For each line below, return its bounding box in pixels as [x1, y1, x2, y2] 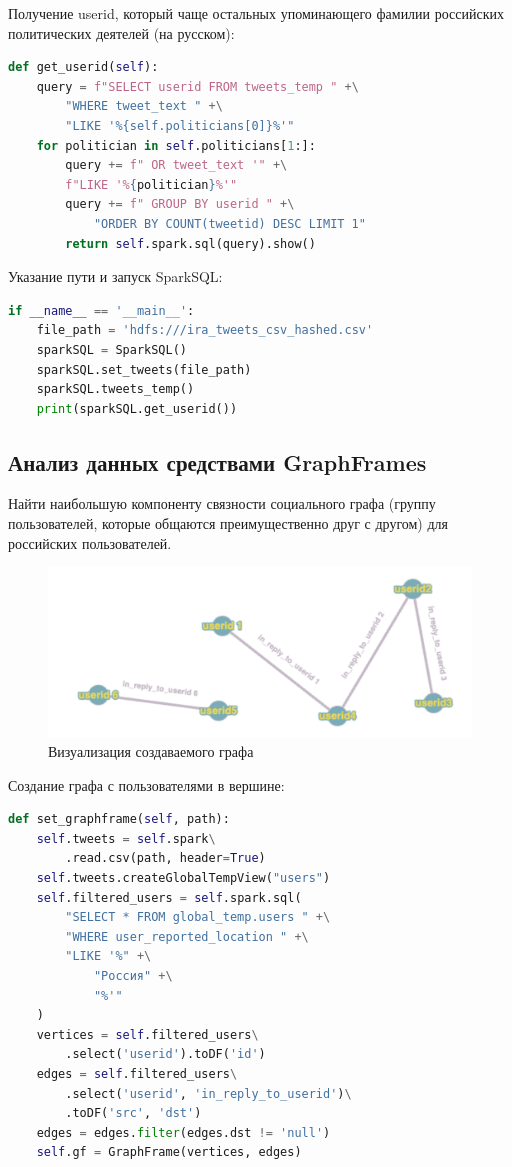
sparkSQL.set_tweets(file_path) [36, 362, 252, 377]
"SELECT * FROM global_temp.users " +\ [65, 910, 331, 925]
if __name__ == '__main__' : [8, 303, 195, 318]
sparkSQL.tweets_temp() [36, 382, 195, 397]
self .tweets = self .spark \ [36, 831, 216, 846]
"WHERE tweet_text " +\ [65, 99, 223, 114]
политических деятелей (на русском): [8, 22, 235, 43]
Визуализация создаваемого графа [48, 741, 254, 762]
